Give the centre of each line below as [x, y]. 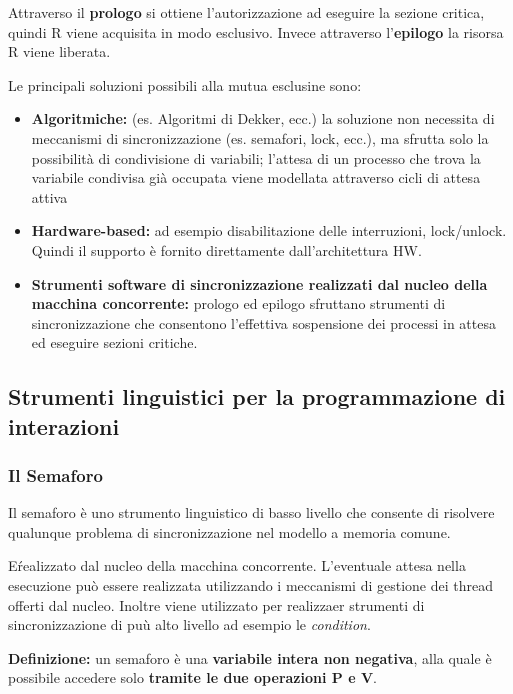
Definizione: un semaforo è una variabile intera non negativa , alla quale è [250, 657]
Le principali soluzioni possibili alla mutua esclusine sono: [185, 84]
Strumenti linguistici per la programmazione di [257, 396]
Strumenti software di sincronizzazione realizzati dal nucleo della [259, 283]
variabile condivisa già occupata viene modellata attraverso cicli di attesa [256, 177]
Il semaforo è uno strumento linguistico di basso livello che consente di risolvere [251, 512]
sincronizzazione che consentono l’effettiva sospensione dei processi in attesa [263, 322]
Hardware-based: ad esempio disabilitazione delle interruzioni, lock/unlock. [269, 230]
